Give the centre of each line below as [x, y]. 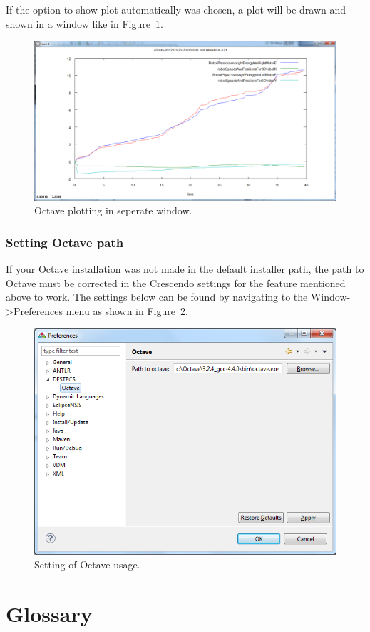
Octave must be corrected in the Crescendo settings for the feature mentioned [176, 282]
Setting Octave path [65, 242]
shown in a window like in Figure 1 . [84, 23]
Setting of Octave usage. [87, 565]
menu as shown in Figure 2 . [127, 310]
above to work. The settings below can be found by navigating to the [157, 297]
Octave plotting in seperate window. [113, 210]
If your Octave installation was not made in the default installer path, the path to [185, 269]
